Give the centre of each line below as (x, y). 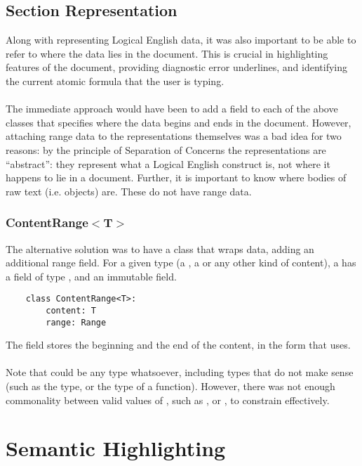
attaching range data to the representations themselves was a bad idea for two (174, 136)
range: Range (76, 322)
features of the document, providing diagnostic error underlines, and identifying (177, 67)
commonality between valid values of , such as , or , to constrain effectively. (168, 400)
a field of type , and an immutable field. (91, 276)
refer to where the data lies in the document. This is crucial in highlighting (167, 53)
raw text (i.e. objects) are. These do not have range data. (129, 191)
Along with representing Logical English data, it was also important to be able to (181, 40)
